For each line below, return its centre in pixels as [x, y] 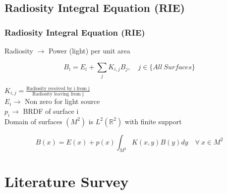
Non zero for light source [62, 101]
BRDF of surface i [51, 111]
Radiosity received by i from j [58, 88]
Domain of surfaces [33, 121]
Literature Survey [67, 181]
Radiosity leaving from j [58, 94]
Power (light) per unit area [89, 50]
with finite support [153, 121]
